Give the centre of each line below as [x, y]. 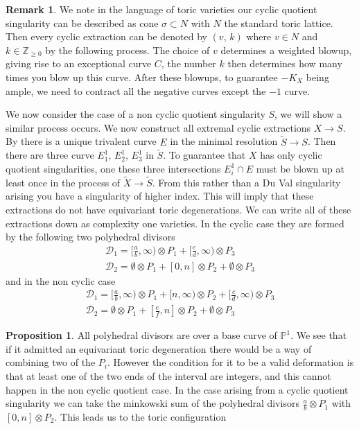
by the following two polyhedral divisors [90, 237]
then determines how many [285, 63]
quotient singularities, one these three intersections [113, 168]
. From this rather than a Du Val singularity [246, 182]
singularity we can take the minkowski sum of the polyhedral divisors [153, 403]
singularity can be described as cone [82, 23]
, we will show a [308, 114]
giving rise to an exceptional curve [79, 63]
